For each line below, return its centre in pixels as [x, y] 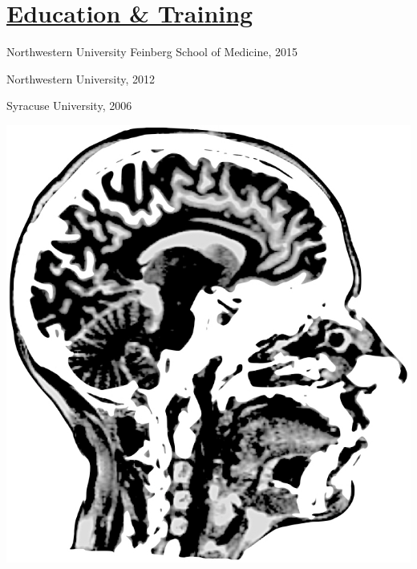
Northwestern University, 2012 [81, 78]
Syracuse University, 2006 [69, 106]
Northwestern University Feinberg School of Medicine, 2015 [152, 52]
